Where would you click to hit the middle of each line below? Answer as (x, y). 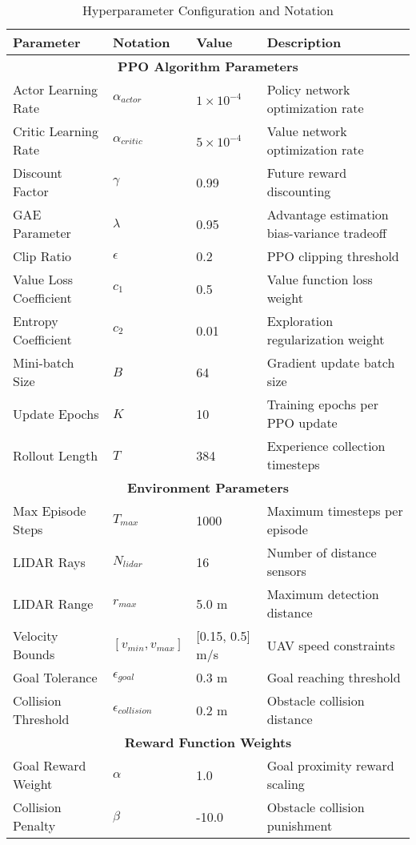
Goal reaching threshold (334, 677)
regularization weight (326, 339)
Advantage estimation (328, 214)
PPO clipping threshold (333, 256)
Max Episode (50, 511)
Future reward (307, 173)
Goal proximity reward (330, 765)
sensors (286, 571)
